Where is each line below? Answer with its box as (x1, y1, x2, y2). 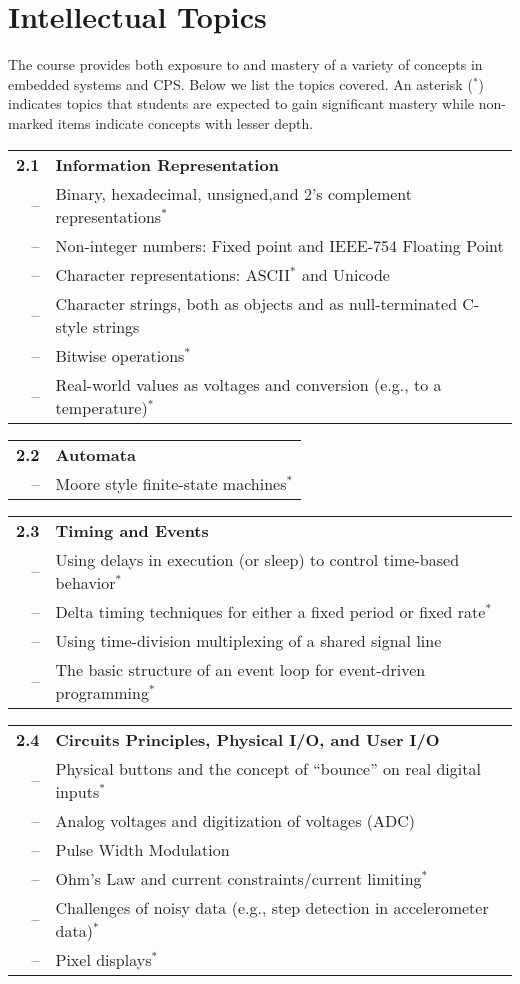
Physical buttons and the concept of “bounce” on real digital (55, 756, 481, 780)
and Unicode (301, 262, 390, 286)
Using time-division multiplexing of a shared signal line (55, 628, 442, 652)
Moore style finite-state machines (55, 471, 287, 495)
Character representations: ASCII (55, 262, 291, 286)
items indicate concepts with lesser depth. (57, 112, 314, 133)
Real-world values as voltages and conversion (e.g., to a (55, 372, 442, 396)
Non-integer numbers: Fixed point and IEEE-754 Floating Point (55, 233, 504, 257)
